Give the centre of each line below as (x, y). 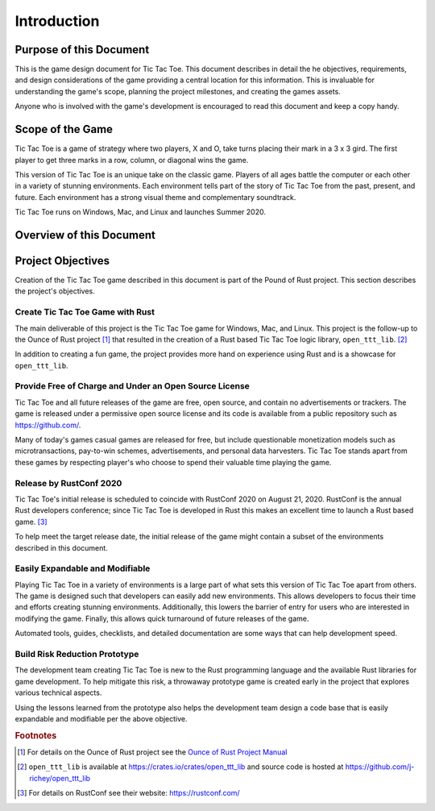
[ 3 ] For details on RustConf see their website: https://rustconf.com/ (129, 793)
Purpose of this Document (82, 50)
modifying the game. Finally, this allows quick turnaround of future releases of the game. (162, 618)
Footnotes (36, 735)
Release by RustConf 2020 (68, 483)
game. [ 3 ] (31, 522)
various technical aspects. (58, 692)
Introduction (57, 21)
